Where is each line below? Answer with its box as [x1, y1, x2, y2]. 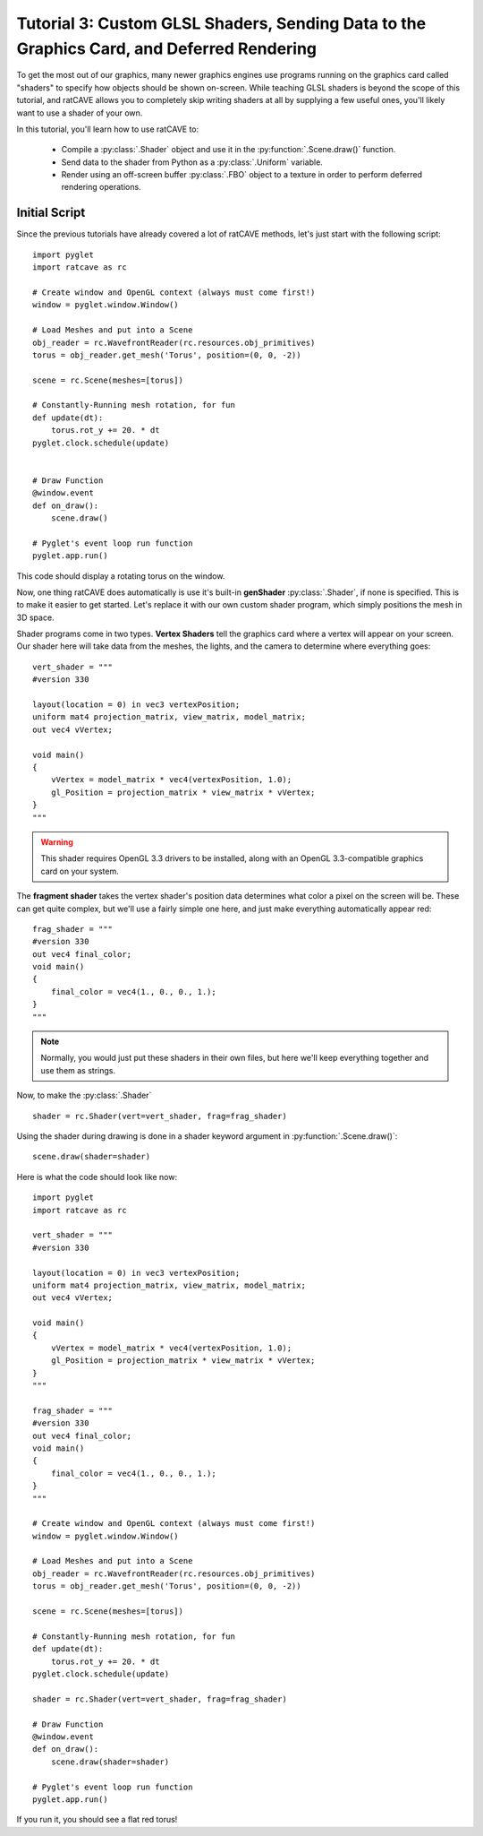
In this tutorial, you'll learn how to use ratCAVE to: [16, 124, 199, 134]
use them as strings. [40, 1065, 116, 1075]
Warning [40, 836, 73, 847]
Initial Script [16, 205, 86, 220]
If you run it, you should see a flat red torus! [16, 1814, 178, 1825]
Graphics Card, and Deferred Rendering [16, 39, 318, 58]
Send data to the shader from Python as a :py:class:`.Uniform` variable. [61, 157, 324, 168]
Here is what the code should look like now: [16, 1171, 178, 1182]
